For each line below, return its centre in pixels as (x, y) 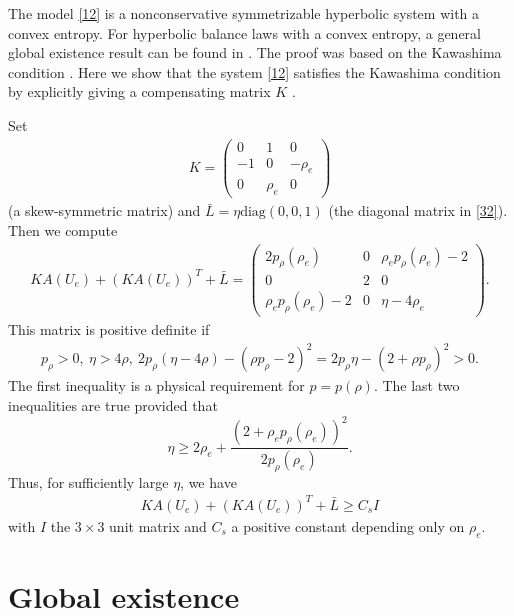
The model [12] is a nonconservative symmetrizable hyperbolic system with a (244, 13)
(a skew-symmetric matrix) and (104, 210)
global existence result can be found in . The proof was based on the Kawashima (255, 52)
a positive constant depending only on (348, 525)
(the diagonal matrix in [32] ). (418, 210)
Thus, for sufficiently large (88, 481)
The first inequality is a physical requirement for (156, 385)
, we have (208, 481)
